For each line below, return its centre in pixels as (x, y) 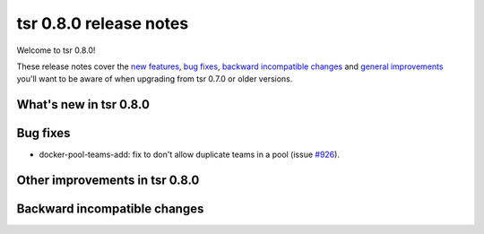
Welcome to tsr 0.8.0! (56, 50)
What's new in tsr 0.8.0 (83, 104)
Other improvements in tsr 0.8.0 (108, 181)
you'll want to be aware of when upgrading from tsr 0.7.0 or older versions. (155, 79)
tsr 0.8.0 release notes (103, 23)
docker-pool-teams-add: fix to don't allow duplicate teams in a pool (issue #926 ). (190, 155)
